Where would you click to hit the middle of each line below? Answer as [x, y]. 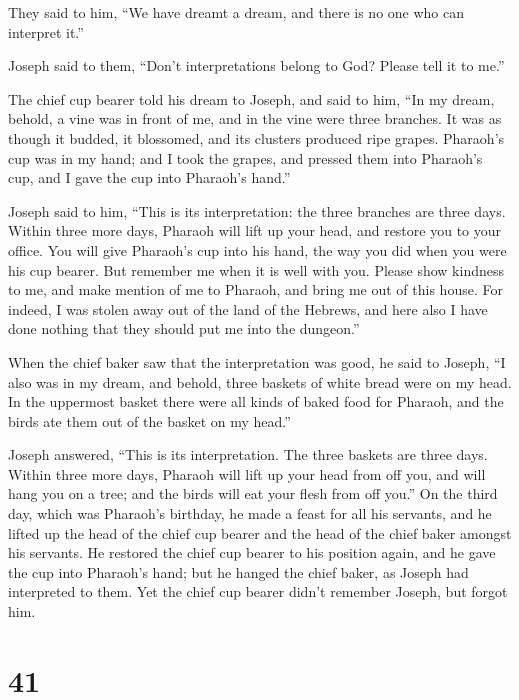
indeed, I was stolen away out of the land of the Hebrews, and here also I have [248, 308]
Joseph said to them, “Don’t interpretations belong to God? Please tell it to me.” [256, 65]
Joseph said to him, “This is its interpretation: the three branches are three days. [257, 210]
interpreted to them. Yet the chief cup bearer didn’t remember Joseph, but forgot [258, 591]
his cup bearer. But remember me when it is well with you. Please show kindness [256, 269]
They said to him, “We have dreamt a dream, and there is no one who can [236, 12]
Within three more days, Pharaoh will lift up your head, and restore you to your [255, 230]
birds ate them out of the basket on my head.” [149, 420]
